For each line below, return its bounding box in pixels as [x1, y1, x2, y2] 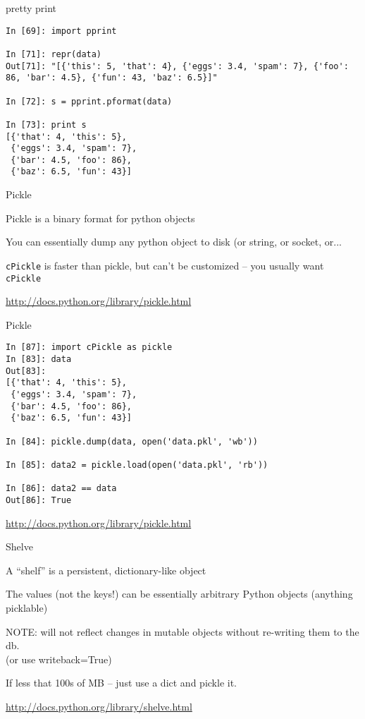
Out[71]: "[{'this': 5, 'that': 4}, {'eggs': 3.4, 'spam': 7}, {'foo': [6, 61, 349, 71]
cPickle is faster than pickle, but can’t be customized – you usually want [6, 258, 324, 272]
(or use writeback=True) [6, 651, 112, 666]
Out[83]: [6, 365, 47, 376]
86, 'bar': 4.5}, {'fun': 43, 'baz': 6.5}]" [6, 73, 218, 83]
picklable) [6, 600, 48, 615]
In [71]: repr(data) [6, 49, 102, 59]
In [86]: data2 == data [6, 483, 117, 494]
